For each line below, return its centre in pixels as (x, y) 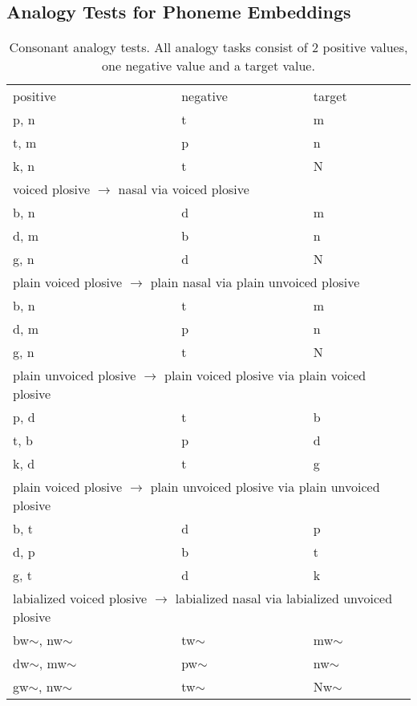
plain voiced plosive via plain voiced (265, 375)
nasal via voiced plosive (184, 189)
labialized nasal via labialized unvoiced (284, 598)
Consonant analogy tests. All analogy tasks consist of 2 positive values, (208, 47)
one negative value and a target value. (208, 66)
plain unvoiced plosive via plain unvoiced (265, 487)
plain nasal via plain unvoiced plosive (255, 282)
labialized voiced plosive (80, 598)
